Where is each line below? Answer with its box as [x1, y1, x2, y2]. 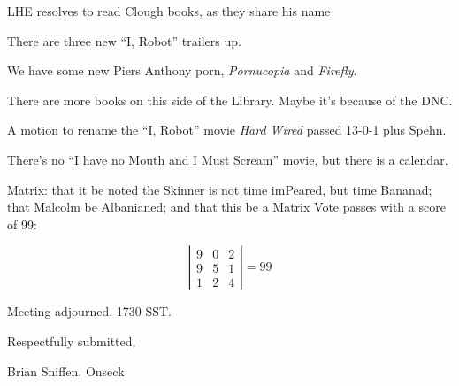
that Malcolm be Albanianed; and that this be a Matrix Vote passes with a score [7, 197, 446, 216]
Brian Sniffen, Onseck [7, 361, 125, 380]
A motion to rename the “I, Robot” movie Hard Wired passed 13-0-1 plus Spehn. [7, 120, 447, 139]
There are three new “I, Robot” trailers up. [7, 31, 241, 50]
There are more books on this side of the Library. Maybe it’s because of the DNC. [7, 90, 453, 109]
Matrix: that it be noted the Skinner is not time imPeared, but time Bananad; [7, 180, 432, 198]
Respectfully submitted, [7, 331, 136, 350]
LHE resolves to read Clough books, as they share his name [7, 2, 331, 19]
